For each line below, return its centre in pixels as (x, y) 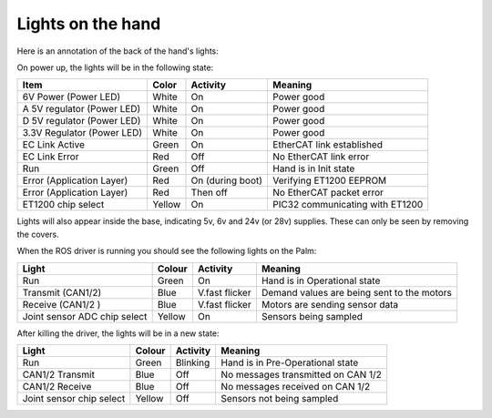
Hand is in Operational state (321, 280)
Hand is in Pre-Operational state (290, 362)
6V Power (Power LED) (72, 97)
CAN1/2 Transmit (59, 374)
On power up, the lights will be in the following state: (115, 67)
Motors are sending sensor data (330, 304)
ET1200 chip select (63, 205)
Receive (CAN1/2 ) (61, 304)
